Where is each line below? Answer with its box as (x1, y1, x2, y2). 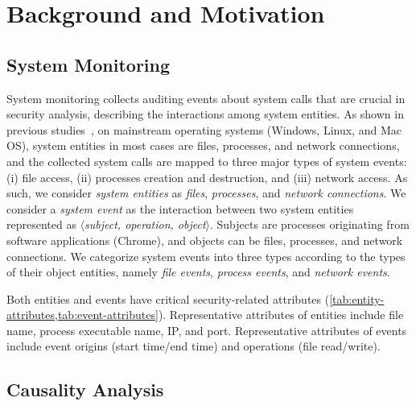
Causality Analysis (6, 377, 164, 402)
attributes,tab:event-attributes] (6, 306, 159, 323)
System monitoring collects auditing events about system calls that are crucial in (6, 89, 406, 106)
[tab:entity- (329, 290, 385, 307)
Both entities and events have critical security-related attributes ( (6, 290, 330, 307)
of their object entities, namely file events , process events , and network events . (6, 263, 390, 280)
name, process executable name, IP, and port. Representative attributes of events (6, 321, 407, 338)
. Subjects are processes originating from (210, 216, 410, 233)
